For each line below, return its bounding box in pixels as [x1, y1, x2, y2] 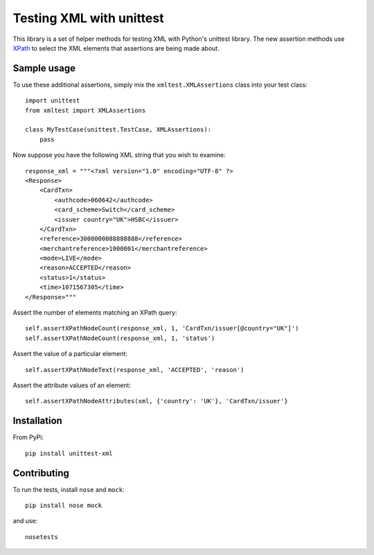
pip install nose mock [25, 501, 103, 509]
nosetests [25, 533, 58, 540]
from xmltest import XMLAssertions [25, 106, 146, 114]
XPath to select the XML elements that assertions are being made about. [12, 44, 220, 52]
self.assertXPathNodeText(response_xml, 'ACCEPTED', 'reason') [25, 366, 244, 373]
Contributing [12, 467, 69, 479]
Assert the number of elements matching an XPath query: [12, 308, 177, 317]
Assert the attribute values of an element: [12, 381, 132, 389]
